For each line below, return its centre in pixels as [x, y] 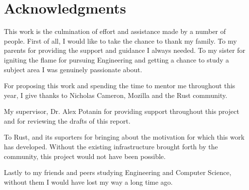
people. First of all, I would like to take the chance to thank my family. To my [120, 40]
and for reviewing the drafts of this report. [67, 120]
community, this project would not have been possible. [85, 156]
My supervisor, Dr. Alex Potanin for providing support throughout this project [122, 111]
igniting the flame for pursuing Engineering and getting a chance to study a [116, 59]
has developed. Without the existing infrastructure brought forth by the [111, 147]
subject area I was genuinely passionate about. [73, 69]
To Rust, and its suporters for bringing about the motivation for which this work [124, 137]
